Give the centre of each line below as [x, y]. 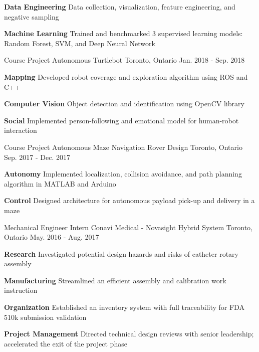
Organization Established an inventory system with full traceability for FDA [124, 307]
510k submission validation [45, 317]
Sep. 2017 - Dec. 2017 [37, 157]
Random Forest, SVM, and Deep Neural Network [80, 43]
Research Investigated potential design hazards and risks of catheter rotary [121, 253]
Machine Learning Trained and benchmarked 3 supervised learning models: [123, 33]
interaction [21, 130]
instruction [21, 290]
